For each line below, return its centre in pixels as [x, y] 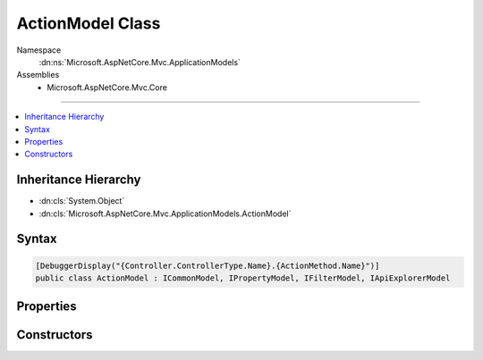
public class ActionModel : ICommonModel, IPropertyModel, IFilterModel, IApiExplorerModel [243, 278]
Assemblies [38, 75]
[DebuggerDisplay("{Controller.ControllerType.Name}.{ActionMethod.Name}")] [208, 265]
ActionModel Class [89, 23]
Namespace [39, 50]
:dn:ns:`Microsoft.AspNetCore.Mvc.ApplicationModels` [140, 62]
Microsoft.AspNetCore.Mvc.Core [107, 87]
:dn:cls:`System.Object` [82, 201]
